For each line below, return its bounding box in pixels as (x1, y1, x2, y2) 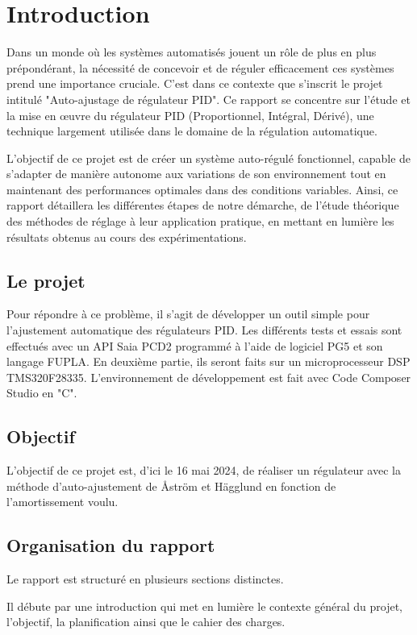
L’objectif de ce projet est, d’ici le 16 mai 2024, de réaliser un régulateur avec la (6, 462, 401, 479)
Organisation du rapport (6, 533, 215, 558)
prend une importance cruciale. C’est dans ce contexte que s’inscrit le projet (6, 75, 383, 92)
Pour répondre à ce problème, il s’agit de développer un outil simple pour (6, 305, 370, 322)
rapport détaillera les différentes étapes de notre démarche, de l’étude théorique (6, 197, 399, 214)
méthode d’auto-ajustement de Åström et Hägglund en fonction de (6, 477, 336, 494)
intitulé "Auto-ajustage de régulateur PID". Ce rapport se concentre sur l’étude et (6, 90, 411, 107)
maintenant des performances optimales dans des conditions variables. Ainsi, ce (6, 181, 398, 197)
